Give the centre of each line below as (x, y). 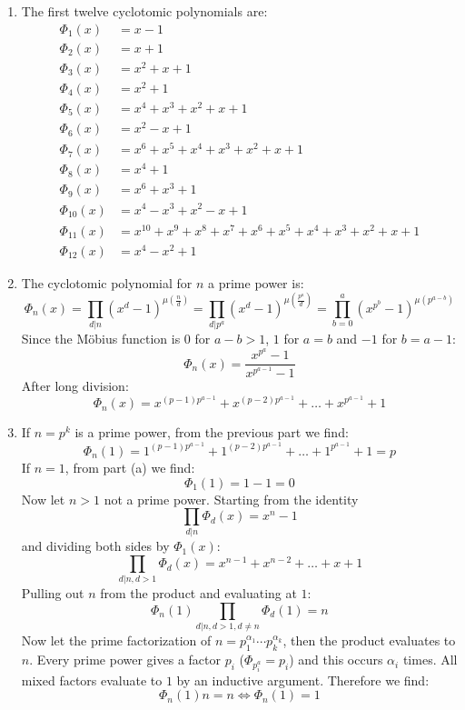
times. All (430, 660)
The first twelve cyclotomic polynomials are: (144, 11)
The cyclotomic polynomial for (107, 282)
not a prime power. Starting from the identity (231, 499)
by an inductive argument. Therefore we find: (303, 680)
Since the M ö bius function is (101, 339)
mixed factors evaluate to (92, 680)
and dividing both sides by (95, 546)
